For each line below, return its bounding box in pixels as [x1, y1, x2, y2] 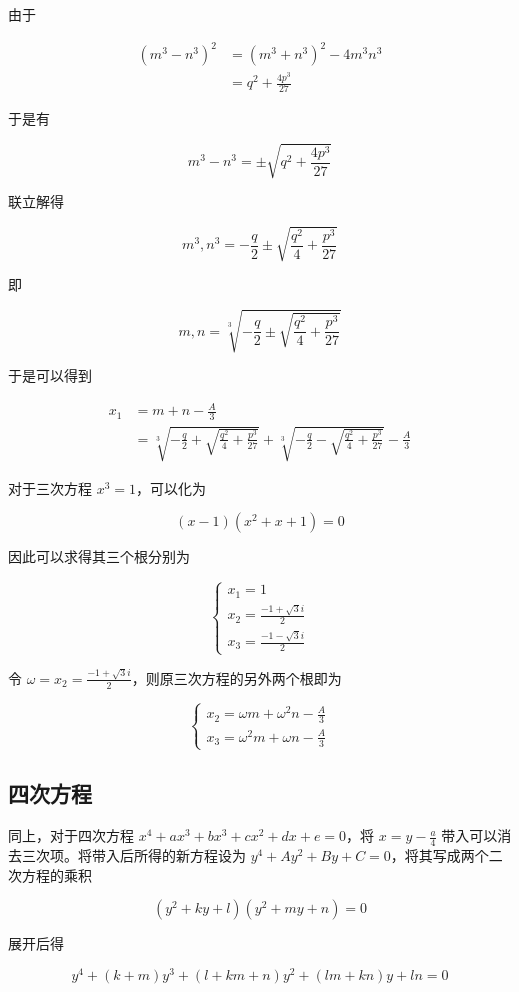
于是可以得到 [8, 365, 92, 386]
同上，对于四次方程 [8, 825, 134, 846]
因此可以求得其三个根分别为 [8, 546, 190, 567]
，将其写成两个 [390, 844, 489, 865]
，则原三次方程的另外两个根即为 [131, 667, 342, 688]
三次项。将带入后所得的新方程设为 [21, 844, 246, 865]
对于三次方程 [8, 477, 92, 498]
